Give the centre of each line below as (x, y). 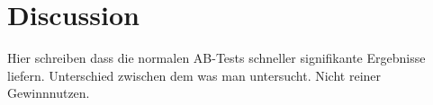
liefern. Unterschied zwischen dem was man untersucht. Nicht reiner (194, 75)
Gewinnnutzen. (49, 93)
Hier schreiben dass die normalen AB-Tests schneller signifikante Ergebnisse (216, 58)
